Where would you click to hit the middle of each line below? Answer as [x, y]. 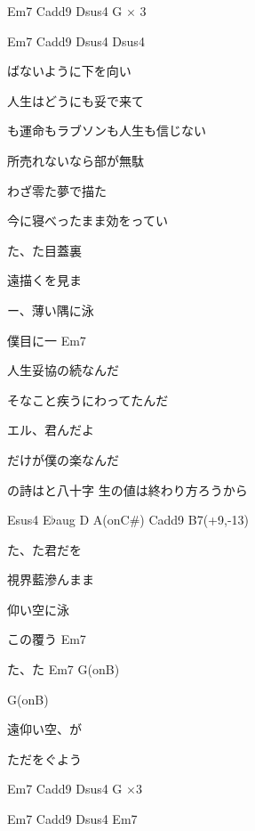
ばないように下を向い [69, 71]
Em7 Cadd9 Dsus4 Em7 [72, 819]
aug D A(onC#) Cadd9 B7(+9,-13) [152, 520]
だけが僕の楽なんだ [63, 459]
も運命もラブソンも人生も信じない [107, 130]
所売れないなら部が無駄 [76, 160]
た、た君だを [44, 549]
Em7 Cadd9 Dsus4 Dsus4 [76, 41]
